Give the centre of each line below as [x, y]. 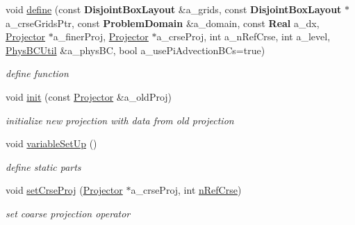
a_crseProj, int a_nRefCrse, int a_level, [243, 36]
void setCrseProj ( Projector [64, 190]
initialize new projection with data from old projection [120, 120]
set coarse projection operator [68, 213]
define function [37, 73]
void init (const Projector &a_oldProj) [89, 96]
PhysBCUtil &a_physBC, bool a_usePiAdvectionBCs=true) [135, 50]
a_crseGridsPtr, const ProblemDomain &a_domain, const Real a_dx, [163, 23]
